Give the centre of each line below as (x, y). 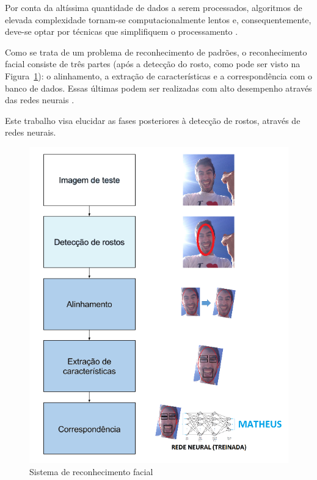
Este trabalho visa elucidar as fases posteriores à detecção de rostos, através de (153, 120)
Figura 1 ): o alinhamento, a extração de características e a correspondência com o (159, 75)
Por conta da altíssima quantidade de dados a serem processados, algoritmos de (154, 7)
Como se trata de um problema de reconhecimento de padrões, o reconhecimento (156, 52)
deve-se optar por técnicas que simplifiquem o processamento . (122, 31)
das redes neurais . (40, 100)
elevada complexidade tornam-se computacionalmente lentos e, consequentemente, (158, 19)
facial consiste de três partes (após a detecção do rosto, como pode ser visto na (153, 64)
